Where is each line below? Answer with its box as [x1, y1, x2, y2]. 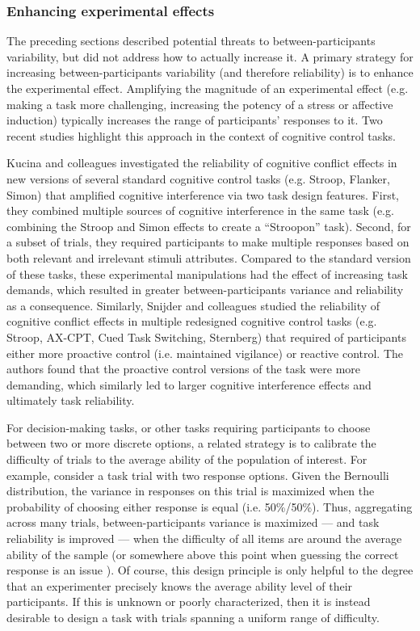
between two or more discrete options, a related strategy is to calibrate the [6, 435, 376, 452]
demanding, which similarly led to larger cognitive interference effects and [6, 376, 372, 393]
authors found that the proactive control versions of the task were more [6, 360, 361, 377]
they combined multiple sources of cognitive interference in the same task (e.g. [6, 202, 394, 219]
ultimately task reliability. [6, 392, 135, 409]
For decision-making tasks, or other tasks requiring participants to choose [6, 419, 371, 435]
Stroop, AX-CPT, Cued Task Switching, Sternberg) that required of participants [6, 328, 406, 345]
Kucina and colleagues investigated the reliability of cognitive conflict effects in [6, 154, 397, 171]
